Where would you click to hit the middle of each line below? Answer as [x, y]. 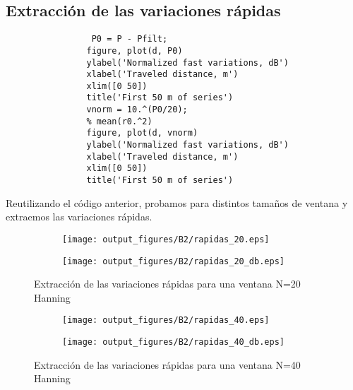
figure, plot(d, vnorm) [142, 133]
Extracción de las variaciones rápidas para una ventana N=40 [167, 364]
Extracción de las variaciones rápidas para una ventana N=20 [167, 284]
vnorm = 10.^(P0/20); [137, 110]
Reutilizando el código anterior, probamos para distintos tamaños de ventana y [177, 202]
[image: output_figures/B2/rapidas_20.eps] [166, 239]
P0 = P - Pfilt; [130, 39]
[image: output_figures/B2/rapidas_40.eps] [166, 320]
